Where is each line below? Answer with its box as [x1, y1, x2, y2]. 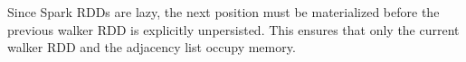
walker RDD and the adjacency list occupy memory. [7, 38, 296, 57]
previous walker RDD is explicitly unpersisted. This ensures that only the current [7, 20, 460, 39]
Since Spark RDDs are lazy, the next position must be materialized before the [7, 3, 440, 21]
